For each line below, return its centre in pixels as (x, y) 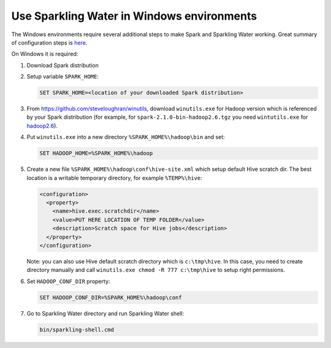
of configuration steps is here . (49, 42)
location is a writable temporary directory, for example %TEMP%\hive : (114, 178)
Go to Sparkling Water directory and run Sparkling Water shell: (105, 313)
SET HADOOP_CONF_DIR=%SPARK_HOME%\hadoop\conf (111, 297)
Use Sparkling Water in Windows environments (134, 16)
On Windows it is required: (45, 54)
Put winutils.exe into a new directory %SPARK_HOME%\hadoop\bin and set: (126, 137)
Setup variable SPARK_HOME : (63, 77)
